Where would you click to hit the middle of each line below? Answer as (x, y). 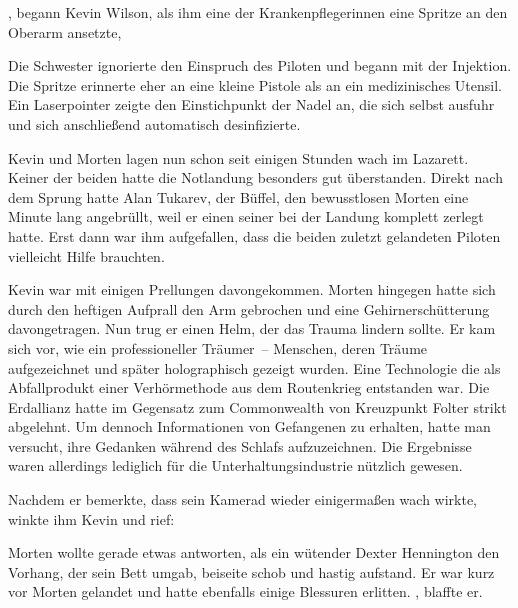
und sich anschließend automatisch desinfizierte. (154, 123)
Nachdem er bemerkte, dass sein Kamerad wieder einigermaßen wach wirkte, (243, 499)
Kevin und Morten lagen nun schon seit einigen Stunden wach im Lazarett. (238, 157)
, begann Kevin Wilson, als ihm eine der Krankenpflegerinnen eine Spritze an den (258, 12)
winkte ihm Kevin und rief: (91, 518)
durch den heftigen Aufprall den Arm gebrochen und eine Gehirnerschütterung (249, 308)
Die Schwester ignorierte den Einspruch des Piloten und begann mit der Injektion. (260, 65)
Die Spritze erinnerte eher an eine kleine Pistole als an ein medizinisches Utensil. (255, 84)
